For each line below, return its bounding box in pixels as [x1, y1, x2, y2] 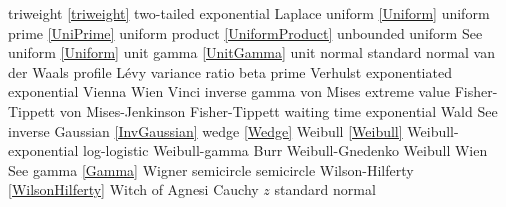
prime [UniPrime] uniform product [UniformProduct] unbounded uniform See [8, 22, 483, 43]
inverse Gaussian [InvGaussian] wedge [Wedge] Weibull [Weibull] [8, 120, 403, 141]
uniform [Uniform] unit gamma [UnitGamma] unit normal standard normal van [8, 42, 495, 63]
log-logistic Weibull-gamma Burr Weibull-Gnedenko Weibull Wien [83, 140, 488, 161]
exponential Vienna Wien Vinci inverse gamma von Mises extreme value [8, 81, 451, 102]
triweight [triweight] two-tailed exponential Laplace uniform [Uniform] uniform [8, 3, 490, 23]
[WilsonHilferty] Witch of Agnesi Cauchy [8, 179, 259, 200]
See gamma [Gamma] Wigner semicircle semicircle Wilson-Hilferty [8, 159, 414, 180]
